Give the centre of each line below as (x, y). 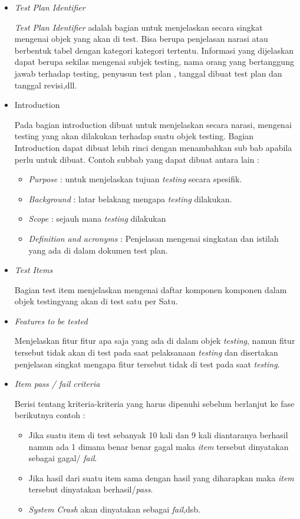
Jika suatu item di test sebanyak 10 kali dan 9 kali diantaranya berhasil (158, 435)
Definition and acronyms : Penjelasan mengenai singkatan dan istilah (154, 238)
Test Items (34, 270)
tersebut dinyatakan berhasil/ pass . (91, 489)
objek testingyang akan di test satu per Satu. (96, 301)
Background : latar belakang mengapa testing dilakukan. (130, 198)
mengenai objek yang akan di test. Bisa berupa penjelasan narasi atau (141, 39)
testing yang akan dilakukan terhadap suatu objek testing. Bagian (134, 136)
